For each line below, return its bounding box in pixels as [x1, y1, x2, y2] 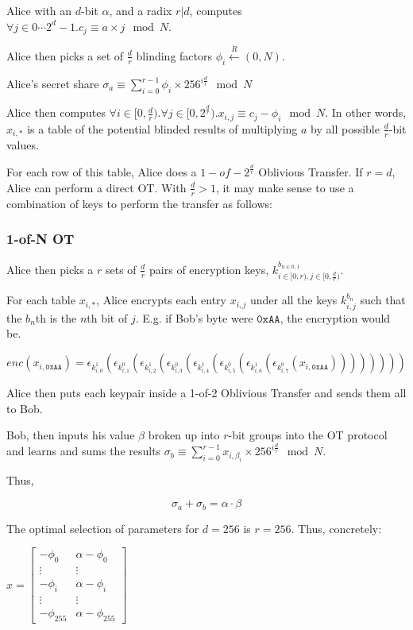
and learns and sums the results [6, 443, 161, 459]
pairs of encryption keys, [149, 261, 269, 277]
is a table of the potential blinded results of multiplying [27, 120, 298, 137]
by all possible [311, 120, 380, 137]
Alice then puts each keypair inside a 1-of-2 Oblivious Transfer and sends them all [6, 385, 407, 401]
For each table [6, 292, 75, 308]
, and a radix [109, 2, 172, 18]
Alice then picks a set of [6, 47, 124, 64]
